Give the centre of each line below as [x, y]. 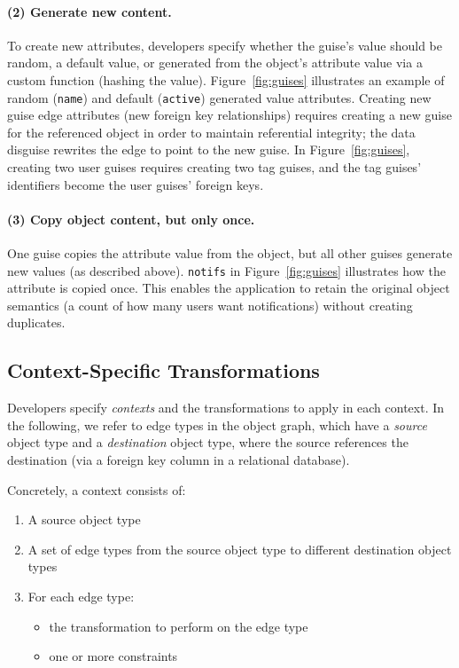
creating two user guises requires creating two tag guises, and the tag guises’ [214, 167]
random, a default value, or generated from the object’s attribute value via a [215, 63]
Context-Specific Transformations [163, 370]
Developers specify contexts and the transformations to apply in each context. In [226, 408]
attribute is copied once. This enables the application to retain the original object [229, 288]
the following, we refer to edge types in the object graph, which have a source [217, 424]
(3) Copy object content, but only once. [131, 219]
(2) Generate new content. [89, 11]
